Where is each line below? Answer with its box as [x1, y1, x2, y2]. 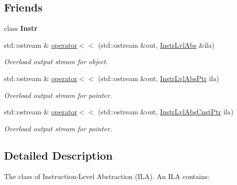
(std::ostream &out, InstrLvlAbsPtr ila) [98, 73, 220, 83]
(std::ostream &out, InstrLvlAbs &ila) [98, 39, 215, 50]
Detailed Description [4, 147, 113, 163]
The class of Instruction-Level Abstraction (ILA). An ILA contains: [4, 171, 210, 181]
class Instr [4, 23, 38, 33]
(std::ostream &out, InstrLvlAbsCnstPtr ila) [98, 106, 234, 117]
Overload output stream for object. [4, 56, 108, 67]
